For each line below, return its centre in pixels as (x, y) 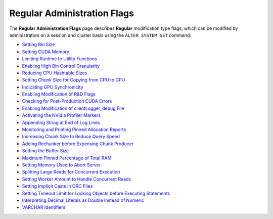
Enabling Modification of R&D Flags (59, 94)
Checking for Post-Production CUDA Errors (67, 101)
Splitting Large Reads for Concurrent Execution (71, 172)
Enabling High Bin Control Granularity (61, 66)
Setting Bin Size (38, 45)
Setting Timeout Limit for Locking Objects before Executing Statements (96, 193)
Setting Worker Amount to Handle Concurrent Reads (77, 179)
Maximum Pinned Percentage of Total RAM (67, 158)
